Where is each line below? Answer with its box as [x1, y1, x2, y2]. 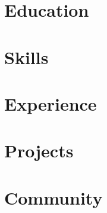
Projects [4, 138, 74, 163]
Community [4, 185, 103, 209]
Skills [4, 44, 49, 69]
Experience [4, 91, 97, 115]
